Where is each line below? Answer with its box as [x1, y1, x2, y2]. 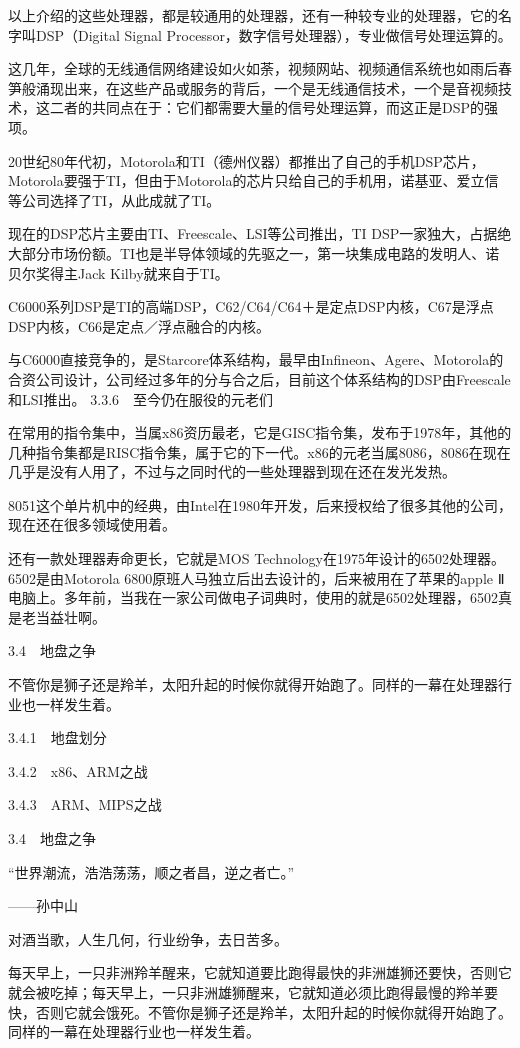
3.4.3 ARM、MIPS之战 [8, 794, 162, 815]
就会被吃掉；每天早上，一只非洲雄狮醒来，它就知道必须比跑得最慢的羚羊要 [8, 981, 498, 1002]
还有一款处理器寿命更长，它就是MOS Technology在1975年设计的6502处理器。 [8, 548, 506, 569]
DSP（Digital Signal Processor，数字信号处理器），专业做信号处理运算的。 [35, 24, 512, 45]
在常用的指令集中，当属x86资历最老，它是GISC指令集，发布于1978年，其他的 [8, 422, 512, 443]
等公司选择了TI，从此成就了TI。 [8, 189, 221, 210]
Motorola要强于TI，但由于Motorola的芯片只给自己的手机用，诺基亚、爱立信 [8, 170, 499, 191]
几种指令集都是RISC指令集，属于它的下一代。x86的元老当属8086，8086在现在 [8, 441, 511, 462]
